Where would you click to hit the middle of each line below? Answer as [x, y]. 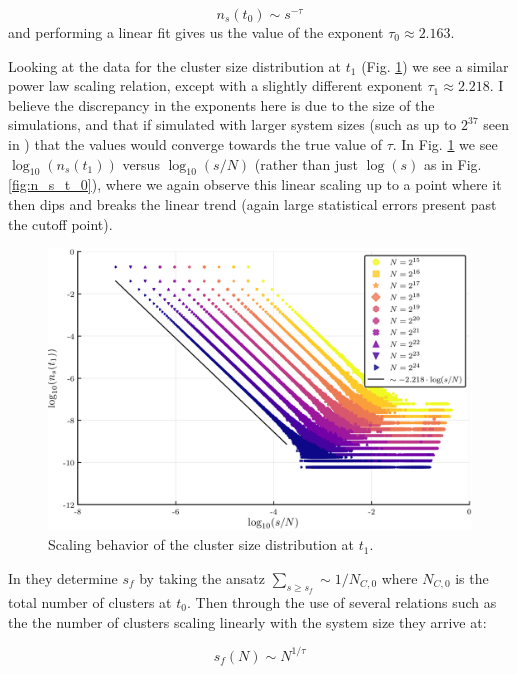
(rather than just [306, 163]
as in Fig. [453, 163]
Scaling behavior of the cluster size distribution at [201, 544]
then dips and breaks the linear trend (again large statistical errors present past [252, 203]
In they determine [63, 577]
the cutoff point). [60, 223]
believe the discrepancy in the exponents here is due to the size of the [221, 104]
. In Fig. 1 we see [445, 143]
